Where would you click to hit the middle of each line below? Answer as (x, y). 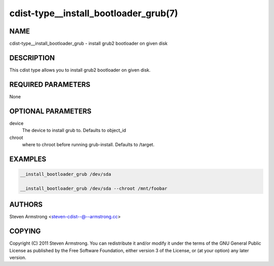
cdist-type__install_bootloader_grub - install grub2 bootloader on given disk (88, 44)
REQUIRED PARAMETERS (50, 85)
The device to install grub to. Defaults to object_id (74, 130)
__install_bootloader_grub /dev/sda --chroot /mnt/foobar (94, 188)
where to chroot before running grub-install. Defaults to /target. (88, 144)
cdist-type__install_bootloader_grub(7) (94, 13)
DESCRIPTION (32, 58)
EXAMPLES (28, 159)
